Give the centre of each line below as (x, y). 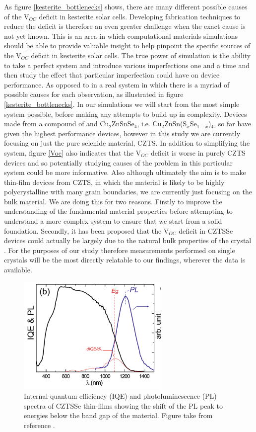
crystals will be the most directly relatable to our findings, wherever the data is (125, 260)
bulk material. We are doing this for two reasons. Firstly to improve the (113, 201)
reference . (39, 425)
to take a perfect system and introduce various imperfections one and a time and (127, 65)
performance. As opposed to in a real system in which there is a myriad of (117, 84)
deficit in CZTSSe (206, 230)
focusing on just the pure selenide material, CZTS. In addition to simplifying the (127, 143)
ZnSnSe (123, 124)
